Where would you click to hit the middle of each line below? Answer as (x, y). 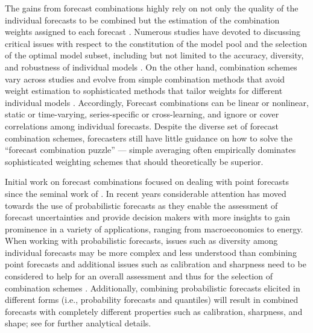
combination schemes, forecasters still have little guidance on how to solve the (149, 138)
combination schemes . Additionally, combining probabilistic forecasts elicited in (153, 288)
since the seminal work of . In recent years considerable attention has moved (146, 193)
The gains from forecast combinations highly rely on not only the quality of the (152, 8)
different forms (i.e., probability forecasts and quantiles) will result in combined (152, 300)
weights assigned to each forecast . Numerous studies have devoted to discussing (153, 32)
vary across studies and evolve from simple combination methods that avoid (145, 79)
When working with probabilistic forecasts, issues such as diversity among (141, 241)
